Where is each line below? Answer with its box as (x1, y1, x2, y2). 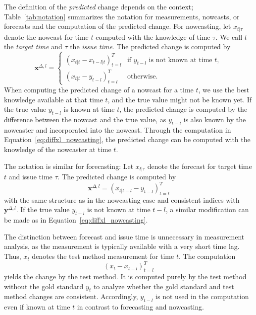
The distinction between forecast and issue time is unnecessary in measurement (4, 231, 245, 241)
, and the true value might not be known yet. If (107, 94, 252, 104)
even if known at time (4, 302, 70, 312)
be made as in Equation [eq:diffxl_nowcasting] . (4, 215, 148, 225)
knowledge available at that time (4, 94, 103, 104)
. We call (215, 31, 243, 42)
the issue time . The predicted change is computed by (70, 41, 231, 52)
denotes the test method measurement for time (32, 251, 174, 261)
